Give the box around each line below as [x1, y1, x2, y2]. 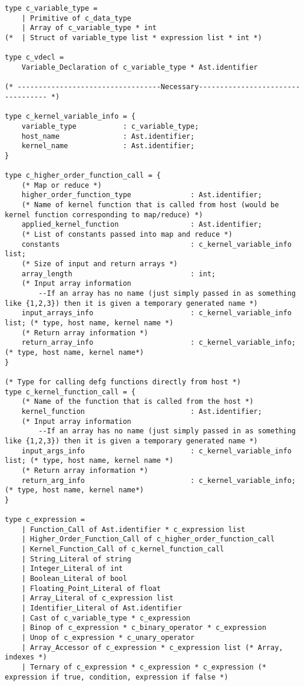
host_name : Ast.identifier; [21, 132, 195, 141]
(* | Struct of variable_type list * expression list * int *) [5, 33, 262, 42]
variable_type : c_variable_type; [21, 122, 199, 130]
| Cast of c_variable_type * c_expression [21, 613, 190, 622]
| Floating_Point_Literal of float [21, 584, 161, 593]
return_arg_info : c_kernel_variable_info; [21, 476, 296, 485]
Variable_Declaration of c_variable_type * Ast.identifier [21, 63, 258, 71]
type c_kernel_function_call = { [5, 387, 136, 396]
